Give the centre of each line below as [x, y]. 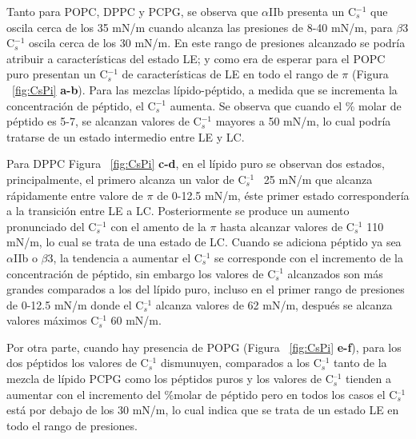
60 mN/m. [136, 320]
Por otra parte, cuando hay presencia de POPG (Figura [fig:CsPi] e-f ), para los [204, 347]
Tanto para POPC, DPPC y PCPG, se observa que [132, 11]
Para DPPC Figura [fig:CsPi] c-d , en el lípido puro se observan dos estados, [196, 164]
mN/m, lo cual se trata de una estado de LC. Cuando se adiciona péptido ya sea [204, 242]
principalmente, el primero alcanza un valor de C [126, 179]
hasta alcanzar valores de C [287, 226]
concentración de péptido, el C [81, 105]
